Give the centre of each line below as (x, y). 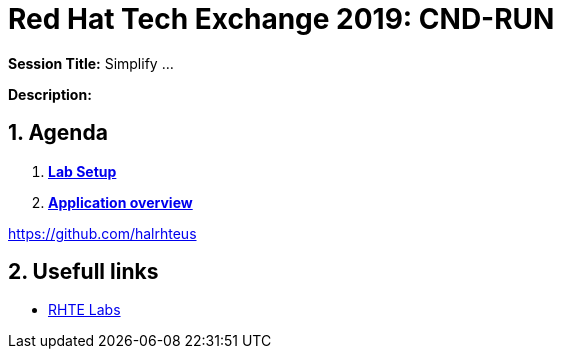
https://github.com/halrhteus (102, 233)
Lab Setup (82, 171)
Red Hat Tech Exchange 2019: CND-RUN (281, 19)
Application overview (120, 202)
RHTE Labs (84, 310)
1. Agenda (58, 133)
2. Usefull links (83, 272)
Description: (50, 94)
